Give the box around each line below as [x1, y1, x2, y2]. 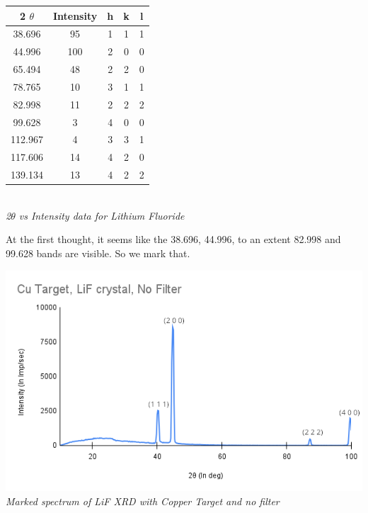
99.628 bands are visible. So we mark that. [6, 245, 190, 260]
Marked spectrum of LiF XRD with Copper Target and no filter [6, 493, 280, 508]
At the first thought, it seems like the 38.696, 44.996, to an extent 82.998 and [6, 232, 341, 247]
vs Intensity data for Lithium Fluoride [18, 208, 185, 222]
